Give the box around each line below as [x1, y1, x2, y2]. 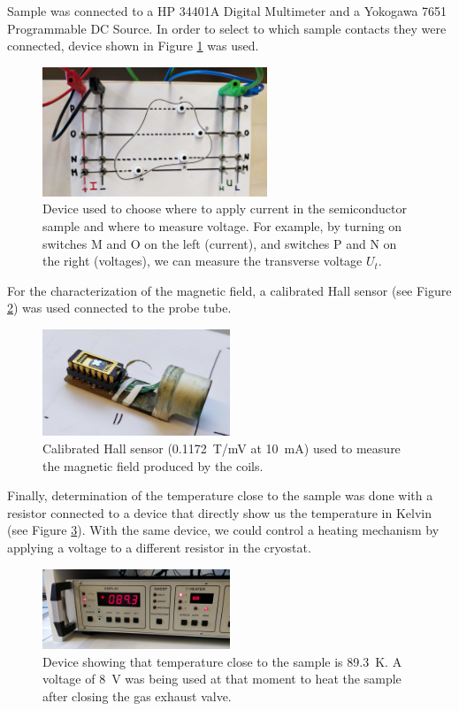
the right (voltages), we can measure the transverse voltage [42, 251, 363, 270]
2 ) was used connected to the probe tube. [7, 298, 232, 317]
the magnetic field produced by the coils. [42, 456, 264, 475]
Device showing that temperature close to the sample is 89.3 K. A [42, 652, 402, 670]
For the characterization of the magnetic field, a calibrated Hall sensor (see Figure [7, 281, 452, 299]
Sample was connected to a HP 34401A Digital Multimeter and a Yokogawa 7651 [7, 2, 448, 19]
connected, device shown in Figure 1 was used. [7, 36, 259, 55]
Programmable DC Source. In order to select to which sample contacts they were [7, 19, 447, 37]
